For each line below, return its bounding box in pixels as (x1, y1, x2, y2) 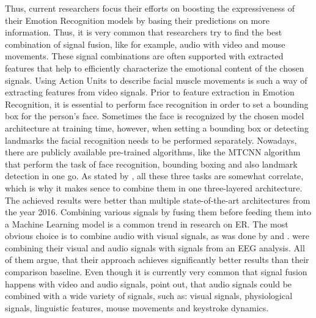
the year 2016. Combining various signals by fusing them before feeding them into (5, 205, 311, 218)
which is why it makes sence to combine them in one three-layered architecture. (5, 181, 303, 194)
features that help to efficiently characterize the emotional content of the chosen (5, 61, 304, 74)
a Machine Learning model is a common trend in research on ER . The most (5, 217, 288, 230)
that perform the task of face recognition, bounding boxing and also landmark (5, 157, 298, 170)
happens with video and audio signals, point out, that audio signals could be (5, 277, 292, 290)
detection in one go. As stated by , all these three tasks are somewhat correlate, (5, 169, 304, 182)
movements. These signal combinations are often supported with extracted (5, 50, 284, 62)
